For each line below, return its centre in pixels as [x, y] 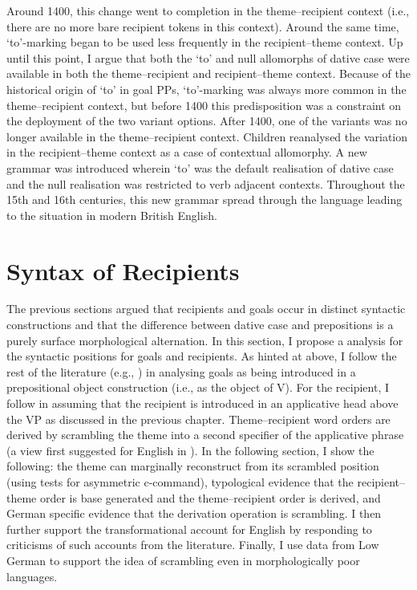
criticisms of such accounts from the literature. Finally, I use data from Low [193, 545]
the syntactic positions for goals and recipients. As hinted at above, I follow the [202, 356]
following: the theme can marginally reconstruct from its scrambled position [193, 466]
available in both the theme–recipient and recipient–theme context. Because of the [208, 73]
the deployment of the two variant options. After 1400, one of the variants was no [207, 121]
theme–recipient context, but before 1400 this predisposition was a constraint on [204, 105]
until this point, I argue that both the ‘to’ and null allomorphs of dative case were [208, 57]
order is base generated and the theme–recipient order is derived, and [210, 497]
